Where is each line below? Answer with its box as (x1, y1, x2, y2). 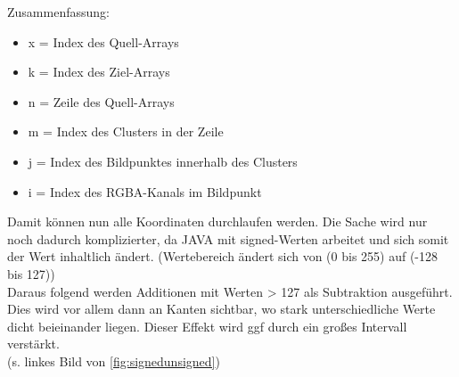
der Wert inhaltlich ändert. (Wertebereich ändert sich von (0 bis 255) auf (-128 (7, 247, 439, 266)
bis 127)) (7, 264, 55, 283)
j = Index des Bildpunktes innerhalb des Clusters (28, 152, 298, 170)
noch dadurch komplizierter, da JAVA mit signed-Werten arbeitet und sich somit (7, 229, 449, 248)
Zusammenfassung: (7, 3, 110, 20)
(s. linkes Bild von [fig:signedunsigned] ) (7, 351, 220, 370)
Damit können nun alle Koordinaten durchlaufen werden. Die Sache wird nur (7, 212, 428, 231)
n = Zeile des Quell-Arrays (28, 92, 175, 111)
